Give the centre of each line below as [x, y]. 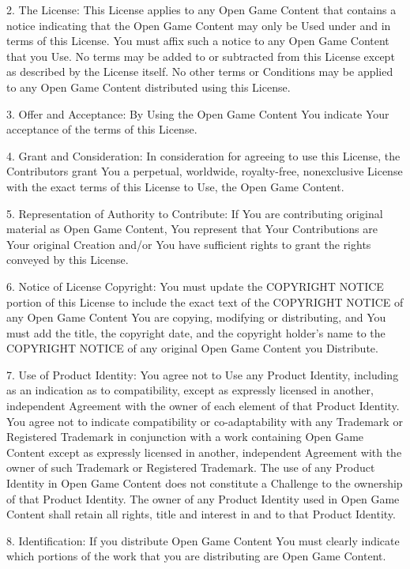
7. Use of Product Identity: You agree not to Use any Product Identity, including [203, 374]
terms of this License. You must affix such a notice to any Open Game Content [198, 41]
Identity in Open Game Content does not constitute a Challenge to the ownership [205, 483]
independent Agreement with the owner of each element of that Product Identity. [203, 406]
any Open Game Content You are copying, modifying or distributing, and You [196, 317]
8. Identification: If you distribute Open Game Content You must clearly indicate [203, 540]
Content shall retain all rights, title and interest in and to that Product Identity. [201, 514]
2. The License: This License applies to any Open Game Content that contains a [201, 9]
